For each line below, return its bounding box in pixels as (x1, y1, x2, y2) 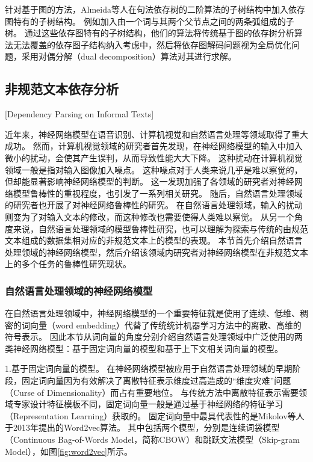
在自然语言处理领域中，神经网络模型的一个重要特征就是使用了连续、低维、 (5, 307, 300, 319)
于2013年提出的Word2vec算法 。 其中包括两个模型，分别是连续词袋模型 (5, 421, 280, 434)
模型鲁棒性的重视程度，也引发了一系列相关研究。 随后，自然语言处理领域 (13, 186, 303, 199)
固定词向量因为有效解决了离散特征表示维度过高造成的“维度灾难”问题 (21, 374, 291, 387)
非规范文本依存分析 (5, 79, 119, 98)
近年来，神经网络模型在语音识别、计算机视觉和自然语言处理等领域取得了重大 (5, 128, 308, 140)
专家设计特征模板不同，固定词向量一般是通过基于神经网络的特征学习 (13, 398, 283, 410)
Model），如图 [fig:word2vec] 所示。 (5, 445, 133, 457)
